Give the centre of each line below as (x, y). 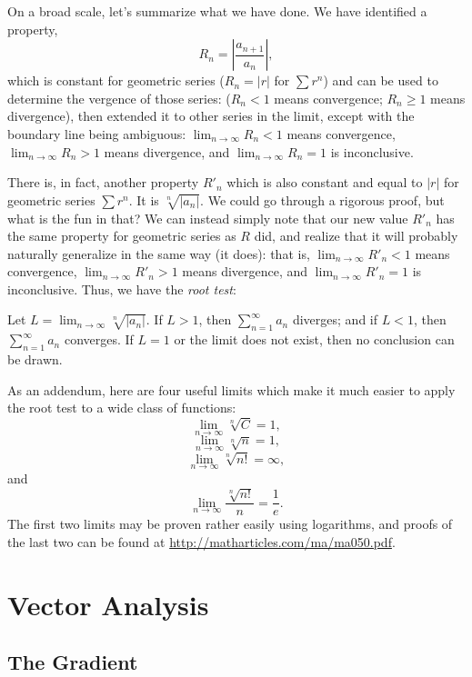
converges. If (99, 339)
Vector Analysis (108, 604)
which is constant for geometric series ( (116, 80)
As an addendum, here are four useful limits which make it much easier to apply (231, 389)
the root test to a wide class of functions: (122, 408)
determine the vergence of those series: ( (119, 98)
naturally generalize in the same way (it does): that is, (159, 253)
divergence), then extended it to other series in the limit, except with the (211, 116)
